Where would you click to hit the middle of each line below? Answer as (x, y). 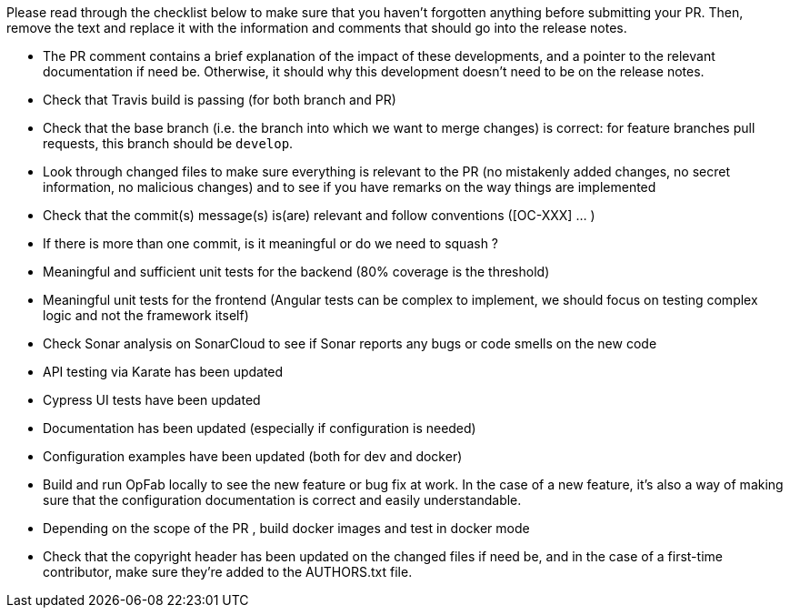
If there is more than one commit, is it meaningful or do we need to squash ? (271, 243)
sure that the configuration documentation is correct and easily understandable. (282, 500)
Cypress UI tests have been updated (152, 400)
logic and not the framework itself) (146, 315)
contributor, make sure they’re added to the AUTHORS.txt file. (228, 572)
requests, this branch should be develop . (168, 143)
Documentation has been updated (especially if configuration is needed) (260, 428)
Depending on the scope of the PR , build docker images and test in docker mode (286, 528)
